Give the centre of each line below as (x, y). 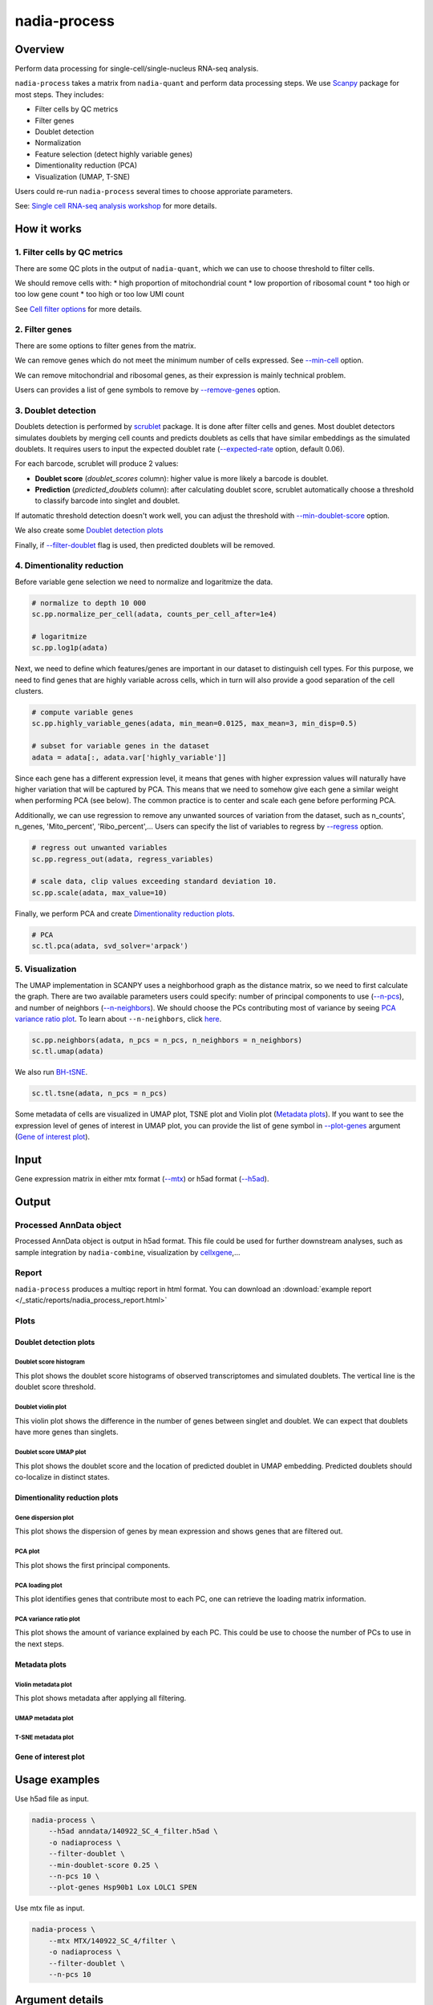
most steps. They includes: (59, 94)
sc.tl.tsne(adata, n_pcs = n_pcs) (99, 1094)
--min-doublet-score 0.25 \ (104, 1865)
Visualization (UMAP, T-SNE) (83, 176)
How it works (48, 229)
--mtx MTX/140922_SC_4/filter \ (112, 1940)
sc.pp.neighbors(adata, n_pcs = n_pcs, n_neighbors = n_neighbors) (167, 1040)
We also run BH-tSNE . (51, 1072)
